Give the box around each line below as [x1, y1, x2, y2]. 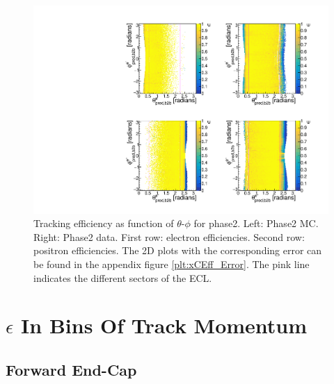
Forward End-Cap [6, 358, 137, 380]
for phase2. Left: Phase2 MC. [193, 216, 319, 231]
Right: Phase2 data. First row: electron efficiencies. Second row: [33, 229, 305, 244]
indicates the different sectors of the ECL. [33, 270, 212, 285]
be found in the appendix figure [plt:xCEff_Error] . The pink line [33, 257, 310, 272]
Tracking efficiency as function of [33, 216, 174, 231]
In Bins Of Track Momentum [21, 311, 308, 340]
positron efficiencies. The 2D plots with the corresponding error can [33, 243, 322, 258]
